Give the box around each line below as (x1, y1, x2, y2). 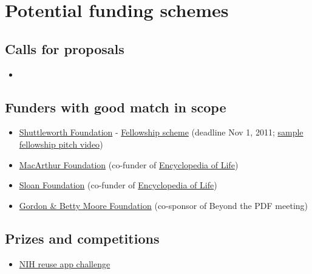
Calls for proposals (5, 39, 124, 58)
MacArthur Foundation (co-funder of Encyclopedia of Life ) (19, 158, 239, 171)
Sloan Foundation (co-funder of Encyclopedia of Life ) (19, 179, 217, 191)
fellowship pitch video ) (19, 137, 103, 150)
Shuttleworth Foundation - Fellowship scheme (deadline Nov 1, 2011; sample (19, 126, 304, 139)
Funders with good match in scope (5, 97, 226, 116)
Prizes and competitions (5, 228, 160, 247)
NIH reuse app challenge (19, 257, 110, 270)
